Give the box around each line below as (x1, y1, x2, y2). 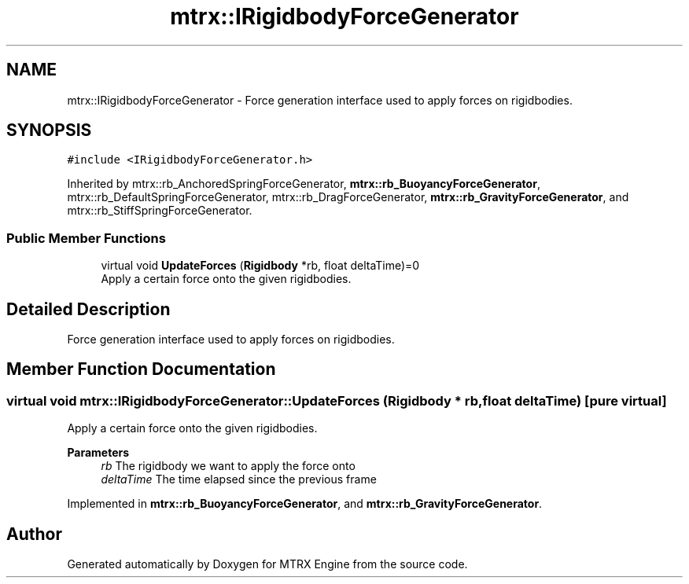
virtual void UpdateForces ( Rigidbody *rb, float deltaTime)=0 (101, 259, 420, 273)
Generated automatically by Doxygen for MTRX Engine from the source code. (67, 557, 468, 571)
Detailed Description (6, 299, 171, 319)
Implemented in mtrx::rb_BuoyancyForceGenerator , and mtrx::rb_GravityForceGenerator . (67, 497, 543, 511)
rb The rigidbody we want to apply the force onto (101, 459, 356, 473)
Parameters (67, 446, 130, 460)
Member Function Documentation (6, 359, 276, 380)
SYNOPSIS (6, 120, 92, 141)
